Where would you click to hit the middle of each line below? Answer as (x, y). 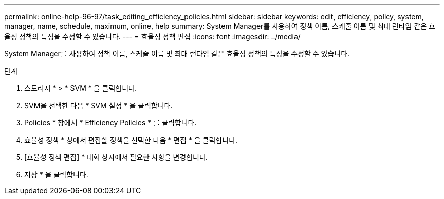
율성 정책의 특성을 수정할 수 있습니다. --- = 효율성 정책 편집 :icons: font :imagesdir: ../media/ (152, 36)
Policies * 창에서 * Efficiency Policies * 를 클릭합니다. (110, 123)
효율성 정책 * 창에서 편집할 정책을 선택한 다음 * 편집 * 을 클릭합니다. (131, 140)
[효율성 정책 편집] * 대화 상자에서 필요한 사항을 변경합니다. (116, 157)
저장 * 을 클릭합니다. (56, 174)
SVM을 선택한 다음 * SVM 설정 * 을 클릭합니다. (99, 105)
